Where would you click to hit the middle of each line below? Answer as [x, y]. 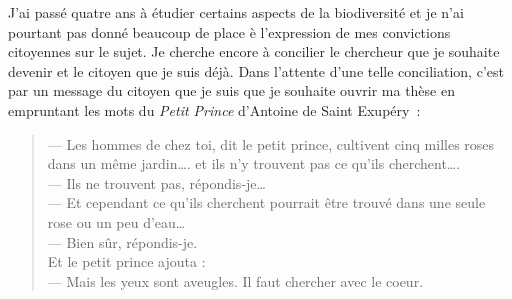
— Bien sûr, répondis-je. [122, 241]
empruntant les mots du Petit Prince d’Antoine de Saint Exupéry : [214, 109]
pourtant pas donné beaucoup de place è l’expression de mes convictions [229, 31]
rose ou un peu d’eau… [116, 221]
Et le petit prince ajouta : [126, 261]
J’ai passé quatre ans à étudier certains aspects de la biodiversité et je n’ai [236, 12]
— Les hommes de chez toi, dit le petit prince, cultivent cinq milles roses [271, 143]
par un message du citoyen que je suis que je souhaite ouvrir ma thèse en [231, 90]
